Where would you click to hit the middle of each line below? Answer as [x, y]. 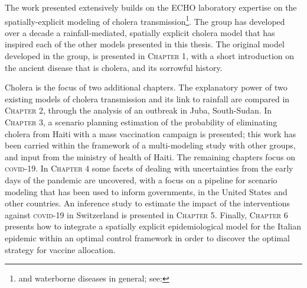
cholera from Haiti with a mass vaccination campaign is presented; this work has [151, 133]
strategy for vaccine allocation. [60, 249]
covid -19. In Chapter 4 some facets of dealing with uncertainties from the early [149, 168]
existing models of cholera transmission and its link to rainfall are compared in [147, 98]
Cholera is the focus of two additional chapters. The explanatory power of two [146, 87]
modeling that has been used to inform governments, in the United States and [146, 191]
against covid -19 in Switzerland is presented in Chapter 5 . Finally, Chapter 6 [146, 214]
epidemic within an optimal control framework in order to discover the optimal [147, 237]
